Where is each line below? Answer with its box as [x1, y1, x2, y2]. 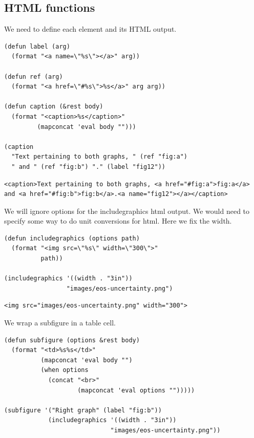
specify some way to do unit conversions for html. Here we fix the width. [4, 215, 232, 226]
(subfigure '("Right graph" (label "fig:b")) [4, 406, 162, 414]
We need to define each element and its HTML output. [4, 24, 177, 34]
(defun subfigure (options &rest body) [4, 336, 140, 344]
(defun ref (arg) [4, 73, 63, 80]
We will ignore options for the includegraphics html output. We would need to [4, 205, 250, 216]
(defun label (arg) [4, 42, 70, 50]
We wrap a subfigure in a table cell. [4, 317, 116, 328]
